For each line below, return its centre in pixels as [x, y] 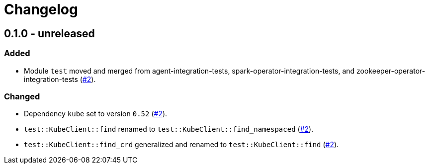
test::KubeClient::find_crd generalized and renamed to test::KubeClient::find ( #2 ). [181, 145]
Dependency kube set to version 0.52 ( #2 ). [96, 114]
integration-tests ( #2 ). [60, 79]
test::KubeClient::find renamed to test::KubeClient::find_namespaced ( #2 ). [169, 129]
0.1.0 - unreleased [49, 33]
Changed [22, 96]
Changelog [41, 9]
